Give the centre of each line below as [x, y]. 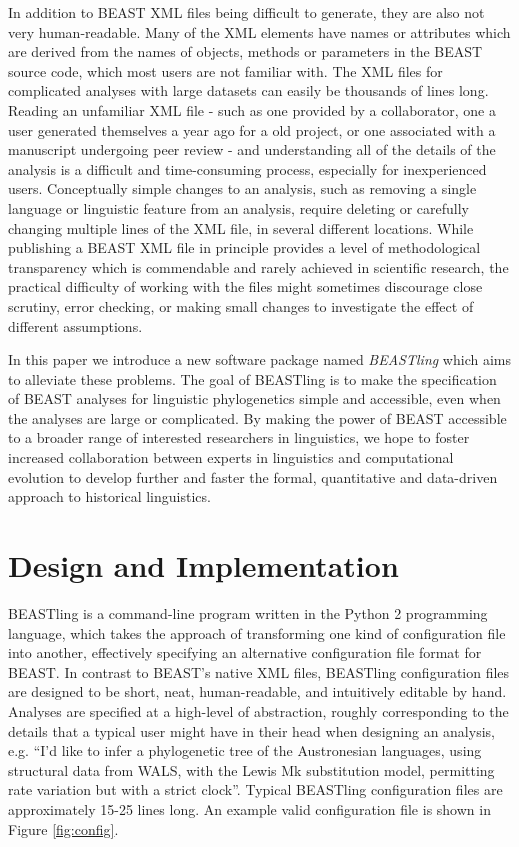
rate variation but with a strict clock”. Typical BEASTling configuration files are [255, 789]
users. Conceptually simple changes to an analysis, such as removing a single [242, 188]
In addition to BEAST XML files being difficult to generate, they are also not [246, 12]
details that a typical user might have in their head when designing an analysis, [251, 730]
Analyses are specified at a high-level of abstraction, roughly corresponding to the [258, 710]
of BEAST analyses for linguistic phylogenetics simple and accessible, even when [254, 398]
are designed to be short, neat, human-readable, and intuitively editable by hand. [257, 691]
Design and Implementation [203, 565]
